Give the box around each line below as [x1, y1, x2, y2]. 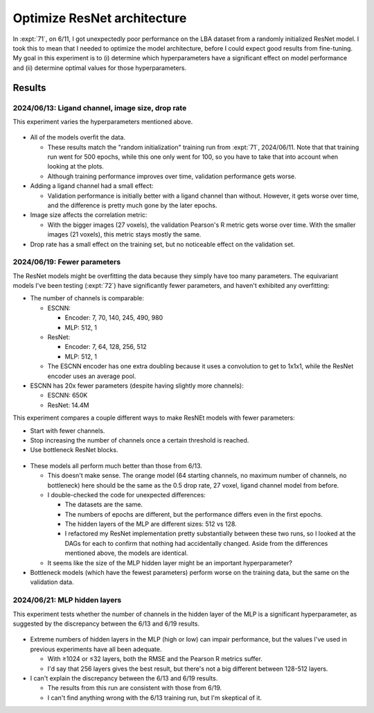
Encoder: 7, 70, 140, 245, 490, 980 [64, 313, 163, 322]
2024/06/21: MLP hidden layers [12, 595, 122, 605]
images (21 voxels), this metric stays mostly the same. [47, 230, 202, 239]
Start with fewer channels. [30, 427, 105, 435]
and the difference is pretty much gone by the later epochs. [47, 201, 217, 209]
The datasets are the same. [64, 500, 143, 509]
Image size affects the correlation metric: [30, 211, 148, 219]
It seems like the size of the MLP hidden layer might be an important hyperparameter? [47, 558, 293, 567]
